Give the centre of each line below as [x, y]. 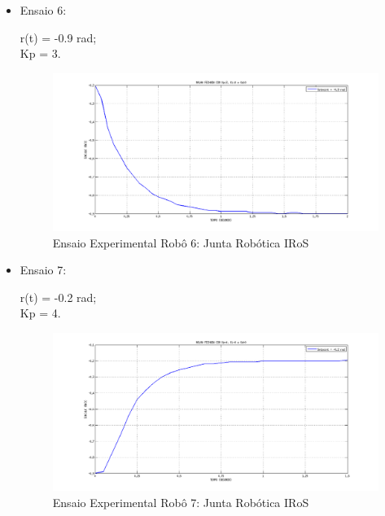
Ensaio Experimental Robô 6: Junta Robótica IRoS [181, 242]
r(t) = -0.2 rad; [58, 297]
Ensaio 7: [43, 270]
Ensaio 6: [43, 10]
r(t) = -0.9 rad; [58, 37]
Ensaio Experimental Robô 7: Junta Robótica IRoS [181, 502]
